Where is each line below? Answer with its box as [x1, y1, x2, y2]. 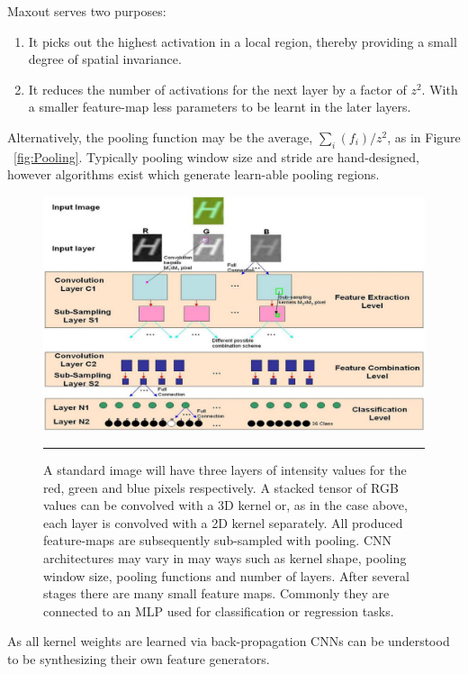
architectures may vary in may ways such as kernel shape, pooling [43, 548, 407, 567]
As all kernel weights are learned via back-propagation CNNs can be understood [7, 632, 450, 651]
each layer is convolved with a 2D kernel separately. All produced [43, 513, 403, 532]
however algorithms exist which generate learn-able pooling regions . [7, 165, 380, 184]
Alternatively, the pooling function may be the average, [7, 127, 313, 146]
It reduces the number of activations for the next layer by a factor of [28, 79, 407, 98]
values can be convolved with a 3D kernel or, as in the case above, [43, 496, 408, 515]
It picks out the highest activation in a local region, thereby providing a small [28, 32, 457, 50]
